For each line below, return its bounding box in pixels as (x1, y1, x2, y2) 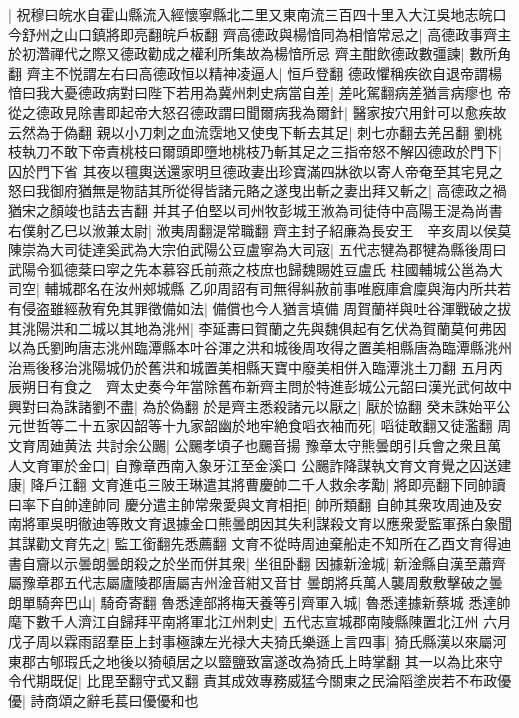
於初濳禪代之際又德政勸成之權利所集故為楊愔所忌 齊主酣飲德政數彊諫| (8, 43, 465, 64)
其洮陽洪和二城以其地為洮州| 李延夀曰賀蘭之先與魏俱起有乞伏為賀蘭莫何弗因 (8, 317, 507, 338)
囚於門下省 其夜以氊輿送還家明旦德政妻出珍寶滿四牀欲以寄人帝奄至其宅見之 (8, 160, 503, 181)
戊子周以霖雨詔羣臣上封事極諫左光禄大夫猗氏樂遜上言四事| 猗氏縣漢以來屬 (8, 631, 493, 651)
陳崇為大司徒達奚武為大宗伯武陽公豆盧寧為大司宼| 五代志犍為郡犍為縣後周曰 (8, 239, 507, 260)
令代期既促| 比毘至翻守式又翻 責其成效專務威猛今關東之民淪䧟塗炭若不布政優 (8, 670, 512, 691)
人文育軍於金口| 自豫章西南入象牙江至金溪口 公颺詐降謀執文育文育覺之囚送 (8, 454, 498, 475)
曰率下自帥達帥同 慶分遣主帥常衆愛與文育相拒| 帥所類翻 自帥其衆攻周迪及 (8, 493, 488, 514)
